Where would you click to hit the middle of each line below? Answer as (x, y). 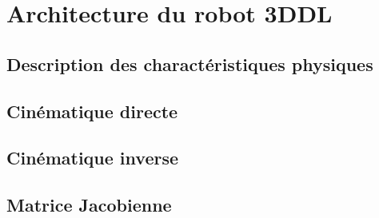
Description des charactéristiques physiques (190, 63)
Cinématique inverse (92, 158)
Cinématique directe (92, 111)
